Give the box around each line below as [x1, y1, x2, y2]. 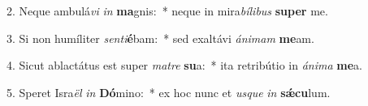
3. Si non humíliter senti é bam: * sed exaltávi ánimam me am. [6, 29, 314, 46]
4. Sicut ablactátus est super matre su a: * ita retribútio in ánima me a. [6, 57, 362, 74]
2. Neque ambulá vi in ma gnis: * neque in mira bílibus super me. [6, 2, 328, 19]
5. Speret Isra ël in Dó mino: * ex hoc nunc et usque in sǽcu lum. [6, 83, 331, 100]
